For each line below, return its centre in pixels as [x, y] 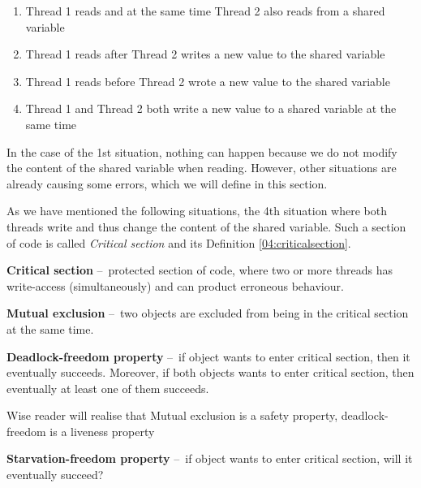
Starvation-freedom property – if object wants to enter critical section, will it [210, 458]
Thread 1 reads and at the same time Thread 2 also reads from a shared [205, 11]
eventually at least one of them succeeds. [108, 388]
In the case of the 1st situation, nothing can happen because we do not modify [202, 151]
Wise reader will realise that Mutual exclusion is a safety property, [172, 415]
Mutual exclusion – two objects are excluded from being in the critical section [208, 313]
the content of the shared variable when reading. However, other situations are [202, 168]
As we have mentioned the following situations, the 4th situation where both [197, 211]
